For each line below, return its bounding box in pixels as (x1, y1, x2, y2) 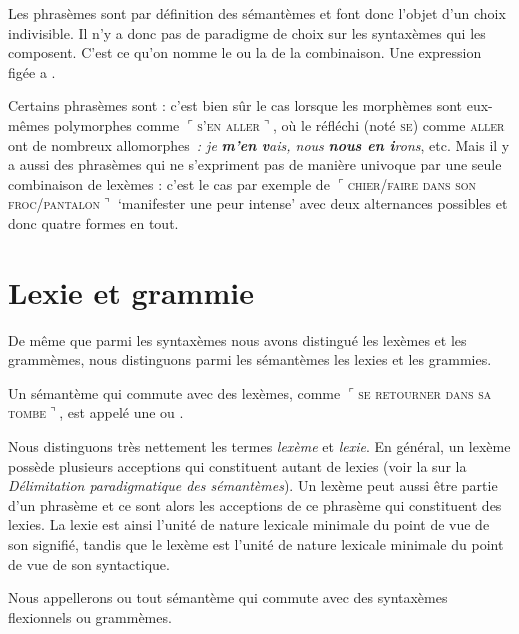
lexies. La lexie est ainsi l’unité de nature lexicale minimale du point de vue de (8, 514, 490, 535)
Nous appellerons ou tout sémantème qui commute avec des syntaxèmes (8, 587, 448, 608)
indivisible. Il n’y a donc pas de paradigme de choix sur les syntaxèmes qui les (8, 22, 486, 43)
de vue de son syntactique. (8, 553, 170, 574)
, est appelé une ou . (59, 402, 184, 423)
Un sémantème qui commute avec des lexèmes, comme (8, 382, 341, 403)
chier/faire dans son (347, 173, 477, 194)
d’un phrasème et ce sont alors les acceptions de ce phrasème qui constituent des (8, 494, 502, 515)
